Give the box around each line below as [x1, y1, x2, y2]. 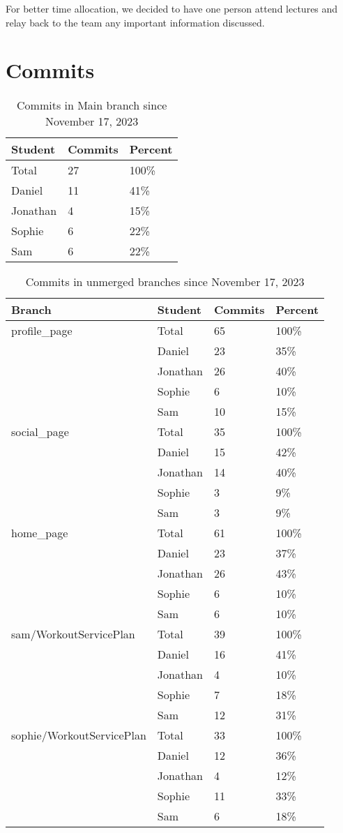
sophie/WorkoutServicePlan [11, 727, 146, 744]
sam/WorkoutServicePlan [11, 626, 135, 643]
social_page [11, 423, 69, 440]
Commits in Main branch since [17, 97, 167, 114]
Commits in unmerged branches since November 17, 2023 [25, 273, 305, 290]
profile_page [11, 322, 73, 339]
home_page [11, 525, 68, 541]
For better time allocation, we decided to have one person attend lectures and [6, 1, 338, 15]
